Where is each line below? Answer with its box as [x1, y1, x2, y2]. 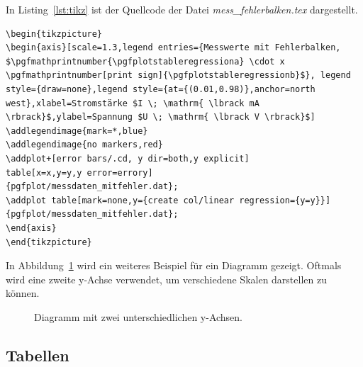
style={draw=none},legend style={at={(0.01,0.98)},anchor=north [6, 84, 315, 94]
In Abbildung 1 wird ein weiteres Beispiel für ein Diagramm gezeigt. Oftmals [6, 258, 342, 273]
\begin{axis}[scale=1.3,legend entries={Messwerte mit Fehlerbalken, [6, 43, 341, 53]
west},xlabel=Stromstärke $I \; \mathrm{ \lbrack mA [6, 98, 259, 108]
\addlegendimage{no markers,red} [6, 140, 163, 150]
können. [6, 286, 40, 300]
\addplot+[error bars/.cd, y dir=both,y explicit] [6, 153, 250, 164]
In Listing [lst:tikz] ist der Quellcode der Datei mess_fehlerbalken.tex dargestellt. [6, 2, 358, 16]
